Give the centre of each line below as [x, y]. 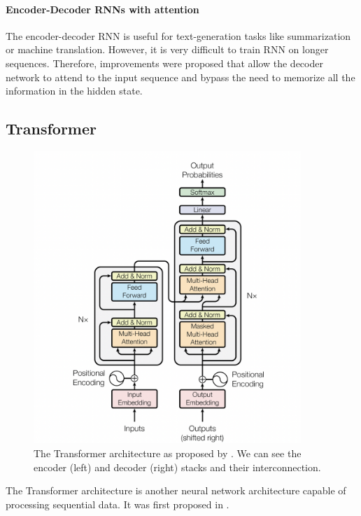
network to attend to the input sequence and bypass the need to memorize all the [180, 77]
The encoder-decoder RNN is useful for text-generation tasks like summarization [178, 35]
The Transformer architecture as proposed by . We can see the [168, 453]
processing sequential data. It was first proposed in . [118, 504]
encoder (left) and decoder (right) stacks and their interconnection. [177, 467]
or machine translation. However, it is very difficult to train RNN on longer [167, 49]
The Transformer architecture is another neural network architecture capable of [176, 490]
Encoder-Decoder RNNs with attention [102, 9]
